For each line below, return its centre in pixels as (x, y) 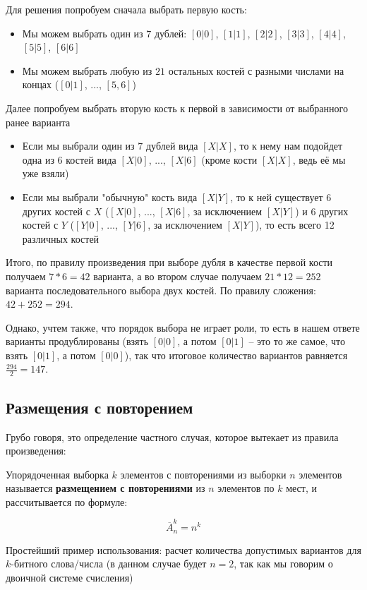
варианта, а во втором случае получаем (178, 276)
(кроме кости (229, 159)
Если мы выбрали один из (78, 146)
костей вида (91, 159)
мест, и (301, 488)
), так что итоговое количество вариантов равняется (236, 355)
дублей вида (172, 146)
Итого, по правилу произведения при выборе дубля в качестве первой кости (169, 262)
